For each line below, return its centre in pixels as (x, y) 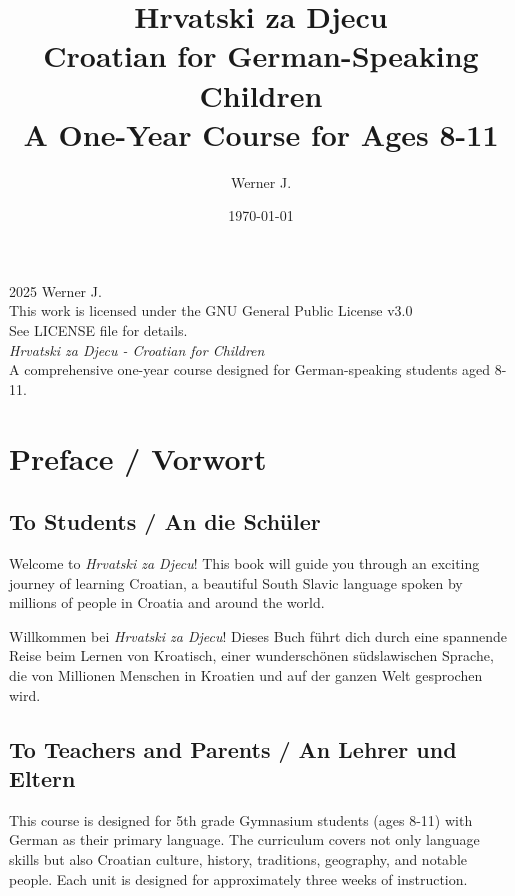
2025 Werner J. (55, 290)
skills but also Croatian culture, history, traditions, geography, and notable (238, 858)
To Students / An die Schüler (165, 521)
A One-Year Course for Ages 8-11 (261, 133)
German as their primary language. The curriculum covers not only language (244, 839)
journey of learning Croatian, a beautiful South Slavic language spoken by (236, 582)
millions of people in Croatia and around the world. (167, 602)
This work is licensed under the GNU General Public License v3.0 (211, 310)
